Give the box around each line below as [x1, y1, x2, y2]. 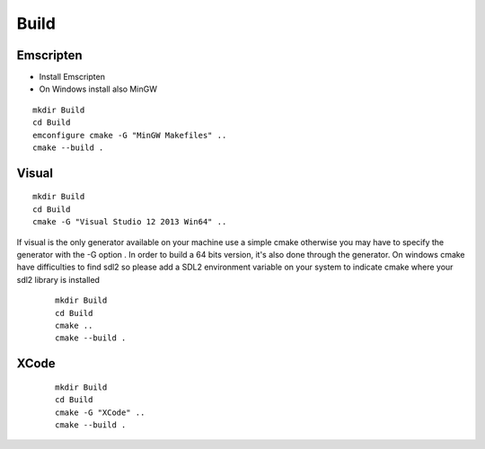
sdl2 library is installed [16, 274, 101, 285]
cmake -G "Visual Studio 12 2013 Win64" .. [32, 216, 227, 227]
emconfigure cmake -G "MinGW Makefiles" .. [32, 130, 227, 140]
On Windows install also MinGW [39, 84, 157, 94]
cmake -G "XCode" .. [55, 407, 145, 418]
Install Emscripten [39, 72, 105, 83]
